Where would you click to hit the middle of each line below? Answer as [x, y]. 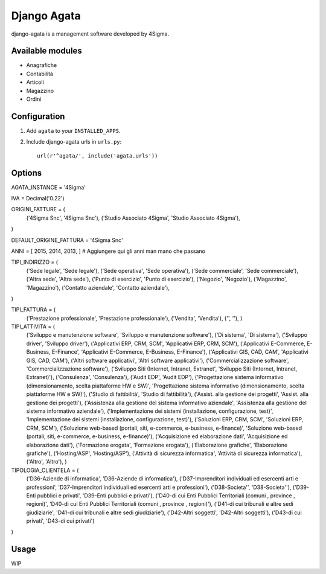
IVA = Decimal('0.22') [38, 198]
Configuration [38, 116]
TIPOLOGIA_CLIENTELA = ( [45, 470]
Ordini [34, 99]
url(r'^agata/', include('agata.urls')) [97, 156]
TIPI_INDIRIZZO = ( [35, 262]
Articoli [35, 82]
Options [27, 173]
